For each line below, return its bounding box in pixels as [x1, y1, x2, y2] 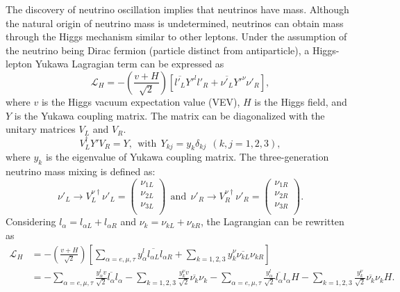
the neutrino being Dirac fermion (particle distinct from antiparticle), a [6, 42, 310, 57]
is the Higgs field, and [254, 94, 347, 108]
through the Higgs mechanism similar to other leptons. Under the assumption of [6, 29, 347, 44]
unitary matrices [6, 122, 76, 136]
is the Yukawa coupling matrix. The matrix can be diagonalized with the [14, 108, 325, 122]
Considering [6, 214, 56, 229]
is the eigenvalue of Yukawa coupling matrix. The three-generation [45, 149, 329, 164]
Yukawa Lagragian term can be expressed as [35, 56, 224, 71]
